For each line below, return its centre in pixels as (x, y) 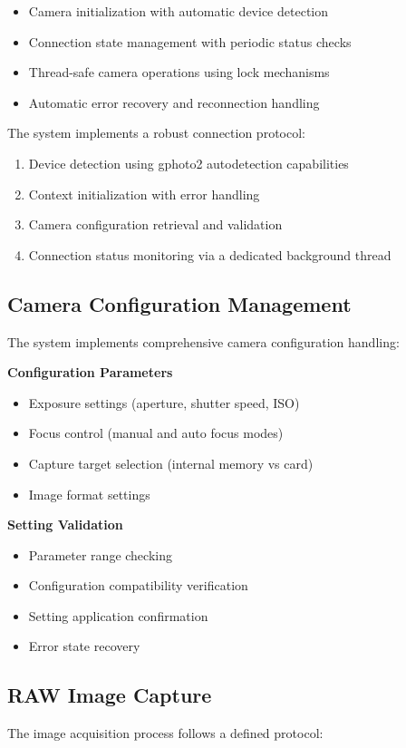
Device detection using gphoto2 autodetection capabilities (188, 163)
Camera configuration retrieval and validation (155, 224)
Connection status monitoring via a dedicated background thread (210, 254)
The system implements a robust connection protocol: (156, 133)
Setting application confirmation (118, 615)
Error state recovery (84, 646)
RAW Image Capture (110, 695)
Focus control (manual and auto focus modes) (156, 433)
